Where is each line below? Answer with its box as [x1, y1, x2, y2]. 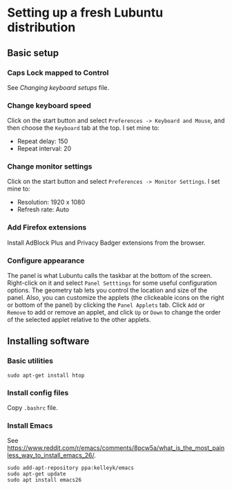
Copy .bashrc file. [7, 404, 58, 412]
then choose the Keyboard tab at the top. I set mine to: [7, 124, 160, 132]
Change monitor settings [7, 162, 93, 171]
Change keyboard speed [7, 100, 92, 110]
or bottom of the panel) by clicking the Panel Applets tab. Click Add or [7, 301, 205, 309]
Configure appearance [7, 256, 85, 265]
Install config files [7, 388, 69, 397]
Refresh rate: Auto [17, 205, 70, 214]
